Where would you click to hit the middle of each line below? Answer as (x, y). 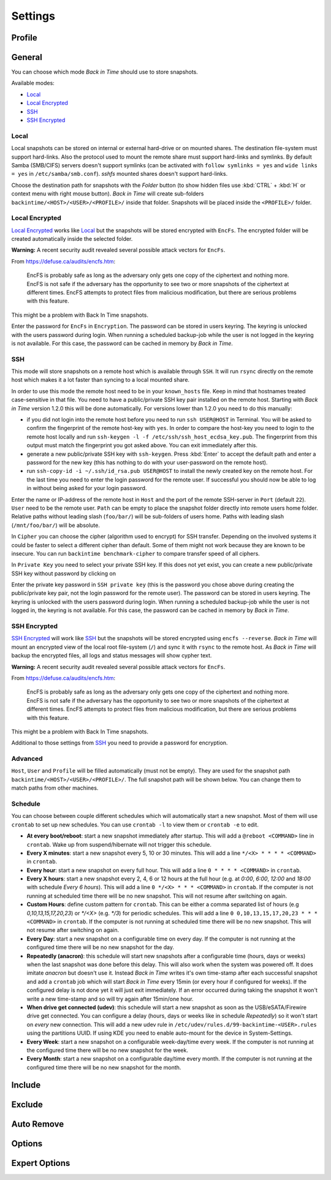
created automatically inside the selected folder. (72, 239)
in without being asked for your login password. (87, 488)
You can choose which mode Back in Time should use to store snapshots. (105, 72)
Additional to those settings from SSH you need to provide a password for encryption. (120, 743)
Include (26, 1085)
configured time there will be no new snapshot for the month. (104, 1067)
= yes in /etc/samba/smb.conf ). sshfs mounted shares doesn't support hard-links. (120, 174)
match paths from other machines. (55, 788)
